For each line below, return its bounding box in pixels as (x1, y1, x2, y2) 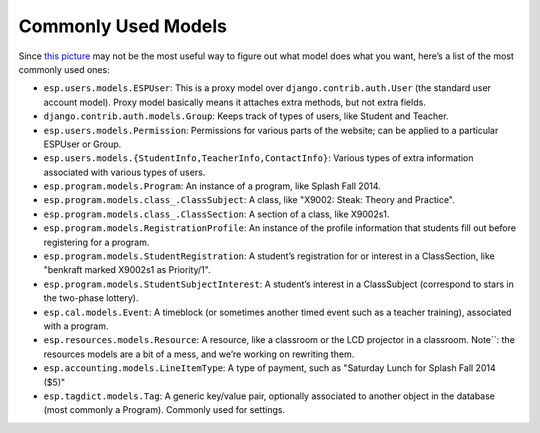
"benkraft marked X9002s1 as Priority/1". (43, 264, 211, 276)
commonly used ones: (18, 63, 110, 75)
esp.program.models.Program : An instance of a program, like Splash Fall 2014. (43, 180, 382, 192)
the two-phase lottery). (43, 292, 139, 304)
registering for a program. (43, 236, 150, 248)
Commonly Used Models (18, 15, 227, 37)
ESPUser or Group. (43, 138, 122, 150)
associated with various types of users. (43, 166, 206, 178)
